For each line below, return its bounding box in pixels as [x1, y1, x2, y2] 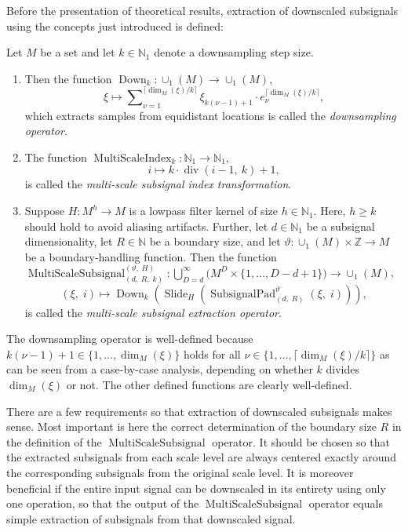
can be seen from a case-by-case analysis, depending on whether [6, 361, 313, 377]
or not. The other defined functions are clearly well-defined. [66, 377, 352, 393]
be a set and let [40, 44, 115, 60]
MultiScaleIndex [93, 152, 172, 164]
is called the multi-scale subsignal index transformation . [24, 176, 292, 192]
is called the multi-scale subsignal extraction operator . [24, 304, 282, 320]
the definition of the [6, 433, 102, 450]
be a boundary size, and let [149, 233, 281, 250]
